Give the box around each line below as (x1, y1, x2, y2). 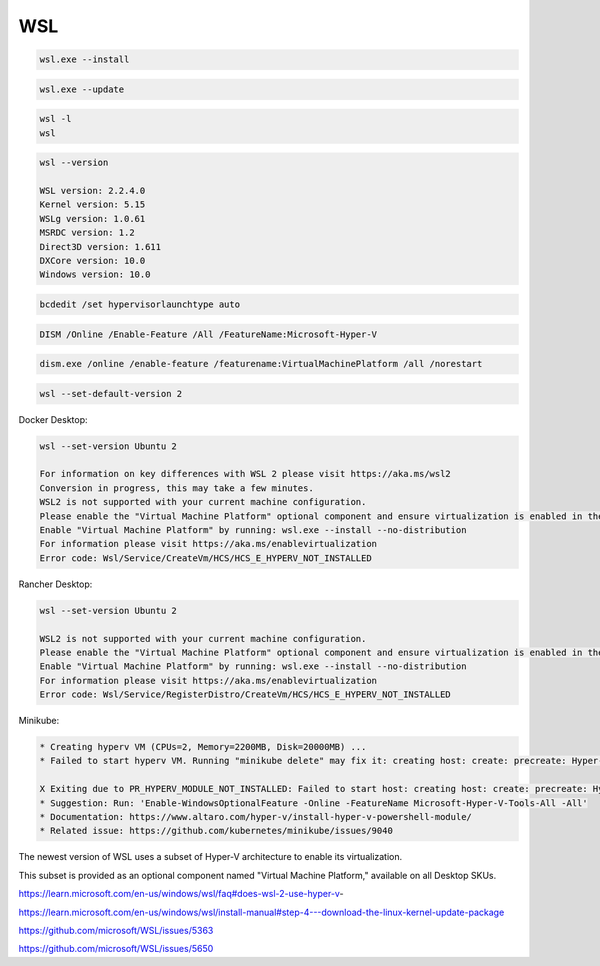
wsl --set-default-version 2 (39, 388, 183, 399)
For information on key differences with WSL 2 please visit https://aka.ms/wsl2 (39, 468, 452, 480)
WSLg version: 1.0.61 (39, 213, 146, 224)
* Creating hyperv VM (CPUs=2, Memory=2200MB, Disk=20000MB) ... (39, 741, 367, 753)
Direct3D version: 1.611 (39, 241, 162, 252)
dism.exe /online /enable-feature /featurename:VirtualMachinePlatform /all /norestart (39, 358, 483, 370)
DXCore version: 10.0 (39, 255, 146, 266)
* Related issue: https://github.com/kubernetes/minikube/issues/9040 (39, 825, 394, 837)
